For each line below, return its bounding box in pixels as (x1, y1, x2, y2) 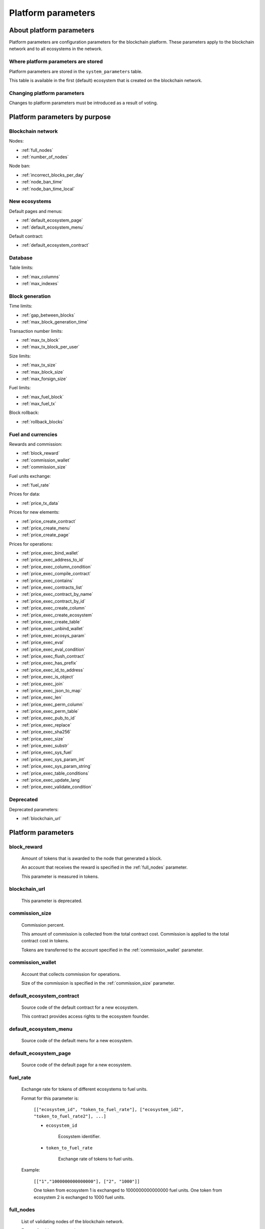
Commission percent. (21, 922, 65, 928)
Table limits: (9, 264, 34, 270)
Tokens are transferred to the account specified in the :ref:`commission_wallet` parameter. (21, 947, 204, 953)
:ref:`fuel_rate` (21, 482, 51, 488)
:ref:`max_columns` (21, 273, 60, 280)
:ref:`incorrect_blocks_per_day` (21, 172, 84, 178)
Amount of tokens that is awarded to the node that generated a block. (21, 855, 162, 861)
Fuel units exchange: (9, 473, 51, 479)
